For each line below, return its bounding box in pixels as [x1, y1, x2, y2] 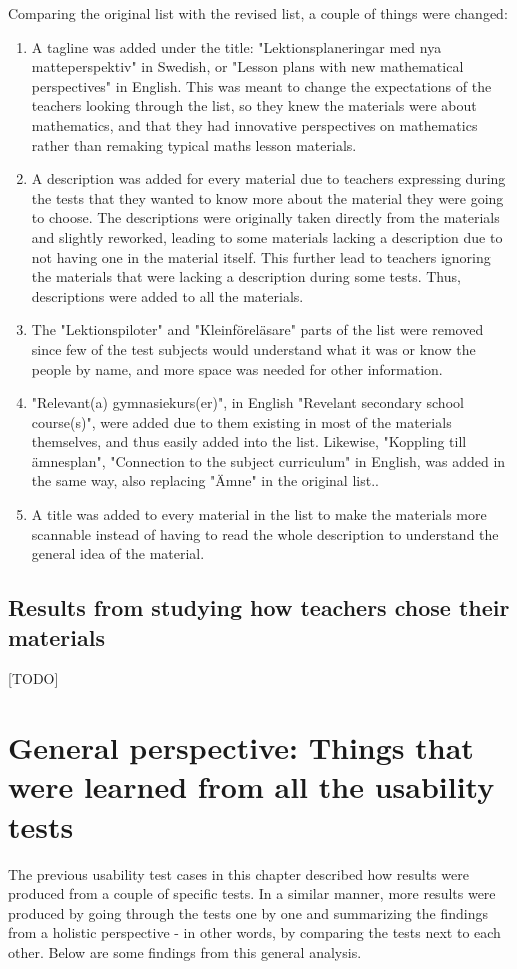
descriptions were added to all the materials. [31, 285, 304, 306]
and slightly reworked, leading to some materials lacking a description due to [31, 226, 503, 247]
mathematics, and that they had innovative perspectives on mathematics [31, 114, 478, 135]
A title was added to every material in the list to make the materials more [31, 504, 487, 525]
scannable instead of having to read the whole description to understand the [31, 523, 499, 544]
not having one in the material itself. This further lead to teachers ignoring [31, 246, 491, 267]
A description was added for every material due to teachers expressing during [31, 168, 506, 189]
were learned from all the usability [8, 766, 495, 807]
